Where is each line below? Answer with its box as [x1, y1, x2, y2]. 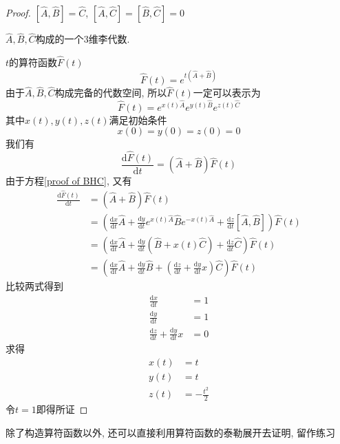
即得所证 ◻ [36, 402, 88, 416]
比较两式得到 [6, 279, 63, 293]
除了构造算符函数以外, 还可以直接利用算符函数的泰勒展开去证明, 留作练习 [6, 425, 336, 439]
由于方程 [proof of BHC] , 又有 [6, 173, 132, 188]
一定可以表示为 [193, 85, 261, 100]
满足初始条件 [109, 112, 167, 127]
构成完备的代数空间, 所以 [54, 85, 167, 100]
